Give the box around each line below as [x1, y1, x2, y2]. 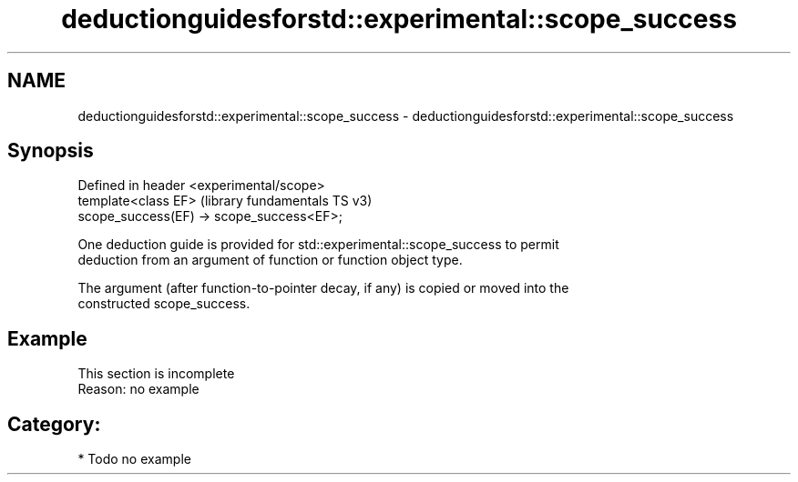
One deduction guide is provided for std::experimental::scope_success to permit [77, 236, 559, 253]
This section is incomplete [77, 366, 235, 382]
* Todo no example [77, 451, 191, 467]
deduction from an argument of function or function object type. [77, 252, 463, 268]
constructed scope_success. [77, 296, 251, 312]
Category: [7, 412, 101, 436]
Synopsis [7, 139, 94, 163]
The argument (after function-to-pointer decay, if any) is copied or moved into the [77, 280, 569, 296]
